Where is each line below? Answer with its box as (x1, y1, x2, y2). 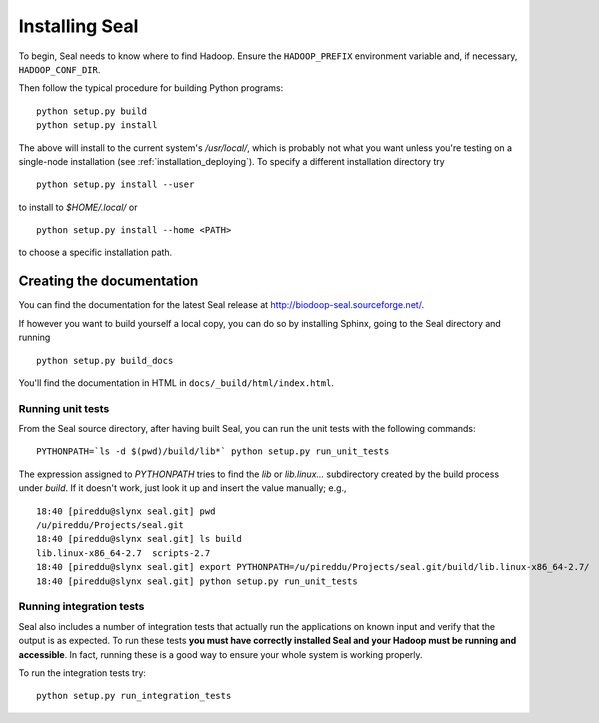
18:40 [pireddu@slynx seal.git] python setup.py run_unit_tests (36, 575, 359, 587)
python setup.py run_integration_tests (36, 690, 232, 702)
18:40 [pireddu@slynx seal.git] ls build (36, 533, 242, 545)
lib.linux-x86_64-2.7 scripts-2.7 (36, 547, 211, 559)
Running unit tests (18, 401, 110, 415)
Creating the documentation (18, 273, 199, 290)
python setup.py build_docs (36, 355, 174, 366)
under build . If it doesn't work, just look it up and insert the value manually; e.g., (18, 482, 347, 494)
